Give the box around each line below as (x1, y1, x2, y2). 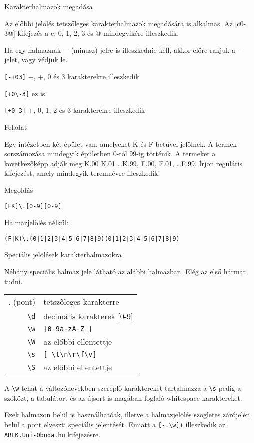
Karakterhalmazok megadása (4, 1, 93, 11)
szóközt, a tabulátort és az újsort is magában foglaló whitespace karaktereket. (4, 392, 242, 403)
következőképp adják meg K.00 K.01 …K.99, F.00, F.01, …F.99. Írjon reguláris (4, 158, 243, 168)
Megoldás (4, 184, 33, 195)
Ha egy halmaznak (4, 44, 61, 55)
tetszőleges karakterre (43, 296, 119, 308)
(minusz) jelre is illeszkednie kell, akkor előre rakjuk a (71, 44, 235, 55)
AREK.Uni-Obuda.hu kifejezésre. (4, 429, 101, 439)
